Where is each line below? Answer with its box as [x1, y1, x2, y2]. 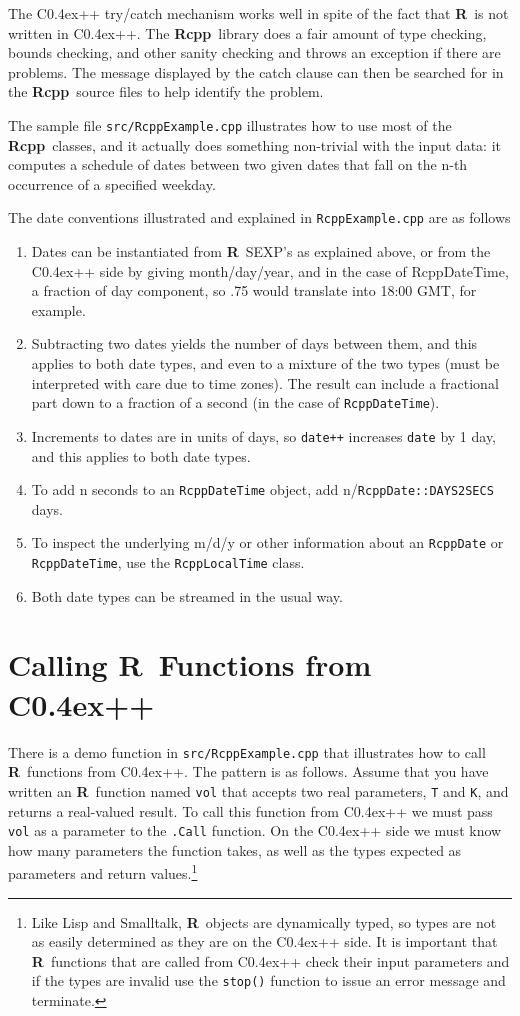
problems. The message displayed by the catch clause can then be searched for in [8, 61, 504, 82]
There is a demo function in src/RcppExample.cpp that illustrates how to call [8, 741, 486, 762]
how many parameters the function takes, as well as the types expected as [8, 839, 462, 860]
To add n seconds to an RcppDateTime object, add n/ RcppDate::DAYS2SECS [31, 479, 494, 500]
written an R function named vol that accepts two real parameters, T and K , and [8, 780, 509, 801]
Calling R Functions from [8, 644, 372, 685]
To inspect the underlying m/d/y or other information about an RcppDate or [31, 532, 504, 553]
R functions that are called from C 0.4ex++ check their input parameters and [31, 950, 510, 971]
